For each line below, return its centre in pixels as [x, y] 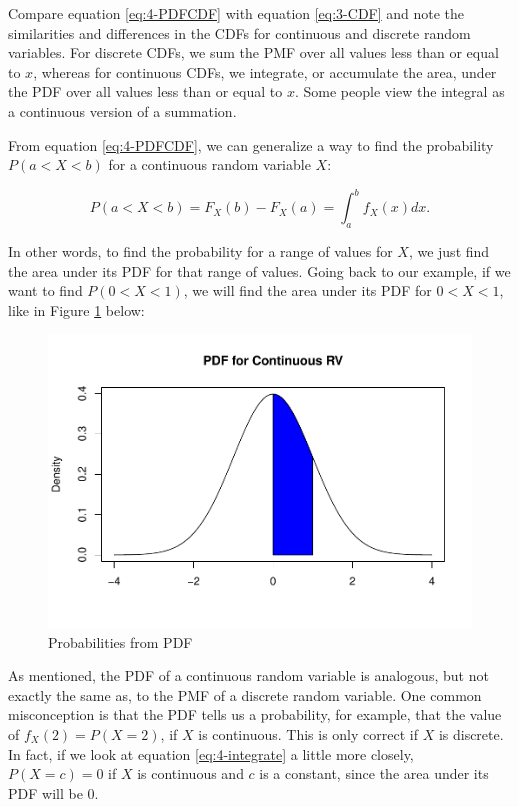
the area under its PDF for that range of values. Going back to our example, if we [259, 270]
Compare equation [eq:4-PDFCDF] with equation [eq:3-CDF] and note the [236, 13]
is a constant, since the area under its [374, 773]
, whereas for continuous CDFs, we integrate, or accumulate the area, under [265, 71]
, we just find [449, 251]
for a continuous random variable [209, 164]
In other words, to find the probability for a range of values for [200, 251]
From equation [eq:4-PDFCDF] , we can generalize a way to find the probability [251, 144]
